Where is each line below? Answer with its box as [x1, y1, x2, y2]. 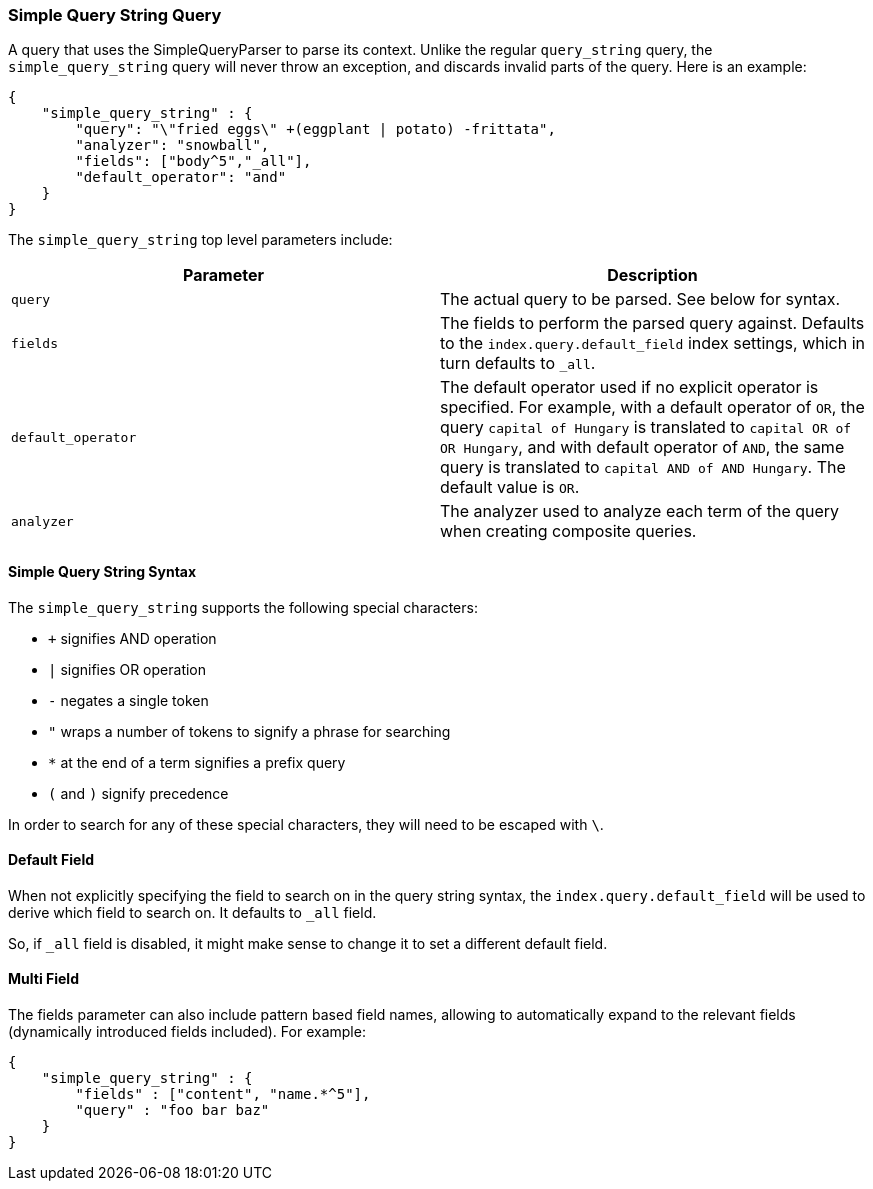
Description [607, 265, 698, 286]
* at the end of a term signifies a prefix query [48, 753, 346, 771]
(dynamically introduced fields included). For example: [8, 1023, 366, 1041]
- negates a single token [48, 691, 209, 709]
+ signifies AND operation [48, 629, 217, 647]
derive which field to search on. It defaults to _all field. [8, 903, 377, 921]
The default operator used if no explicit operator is [440, 377, 819, 398]
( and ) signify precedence [48, 784, 229, 802]
